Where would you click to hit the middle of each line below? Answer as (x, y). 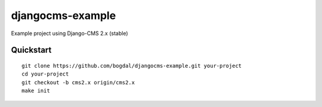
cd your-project (45, 74)
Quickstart (31, 50)
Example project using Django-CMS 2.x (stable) (69, 33)
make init (36, 91)
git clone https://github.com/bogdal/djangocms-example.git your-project (132, 66)
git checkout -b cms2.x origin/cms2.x (78, 82)
